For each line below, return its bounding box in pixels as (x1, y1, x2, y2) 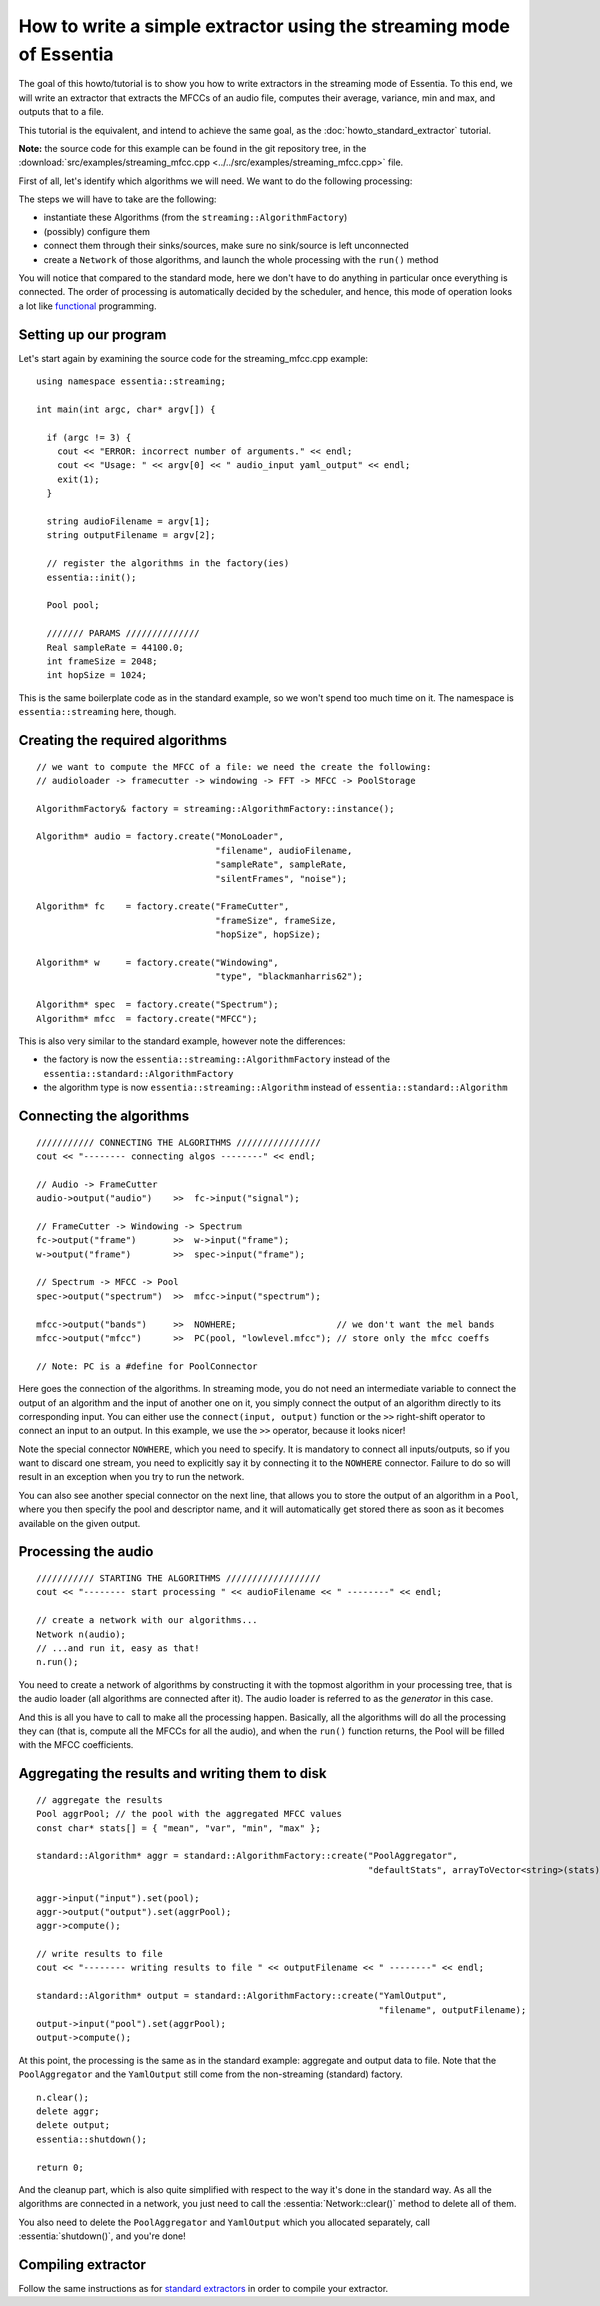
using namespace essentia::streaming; (36, 376, 227, 387)
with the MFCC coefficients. (18, 1739, 134, 1751)
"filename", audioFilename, (215, 845, 353, 856)
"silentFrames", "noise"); (215, 873, 348, 884)
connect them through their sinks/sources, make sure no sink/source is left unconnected (43, 240, 409, 252)
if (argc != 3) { (46, 431, 132, 443)
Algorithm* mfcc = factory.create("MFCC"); (36, 1013, 259, 1024)
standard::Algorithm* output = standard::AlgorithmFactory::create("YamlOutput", (36, 1990, 448, 2002)
